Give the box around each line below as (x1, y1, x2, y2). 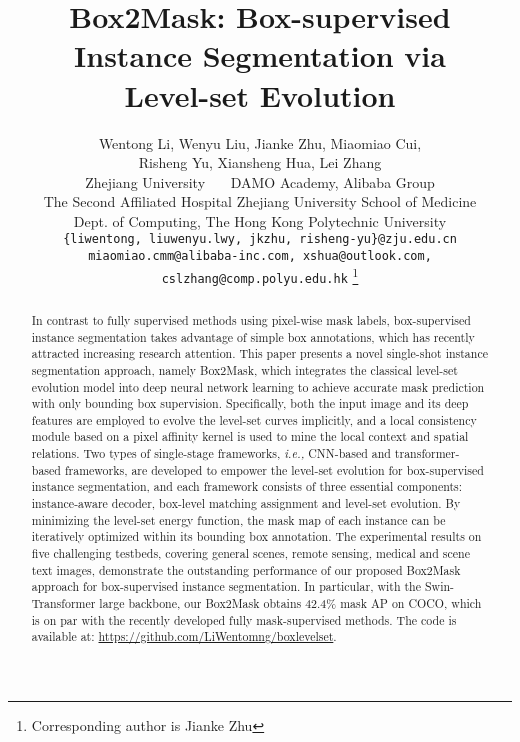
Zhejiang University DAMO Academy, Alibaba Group (85, 171, 435, 192)
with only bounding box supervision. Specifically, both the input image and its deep (31, 395, 469, 412)
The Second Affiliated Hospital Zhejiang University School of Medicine (43, 191, 477, 212)
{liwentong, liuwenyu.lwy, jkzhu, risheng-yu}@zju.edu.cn (63, 232, 457, 247)
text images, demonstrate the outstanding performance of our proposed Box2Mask (31, 561, 461, 578)
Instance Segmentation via (74, 35, 446, 76)
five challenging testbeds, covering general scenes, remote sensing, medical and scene (31, 545, 470, 562)
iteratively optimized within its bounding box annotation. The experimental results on (31, 528, 482, 545)
